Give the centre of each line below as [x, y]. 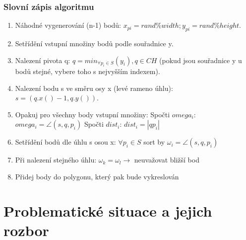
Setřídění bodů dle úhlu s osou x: [65, 142]
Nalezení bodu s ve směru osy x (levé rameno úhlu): [94, 88]
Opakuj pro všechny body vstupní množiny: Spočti [92, 114]
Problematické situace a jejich [108, 210]
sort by [154, 142]
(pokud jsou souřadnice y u [201, 60]
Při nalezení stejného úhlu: [56, 160]
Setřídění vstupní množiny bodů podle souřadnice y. [94, 43]
